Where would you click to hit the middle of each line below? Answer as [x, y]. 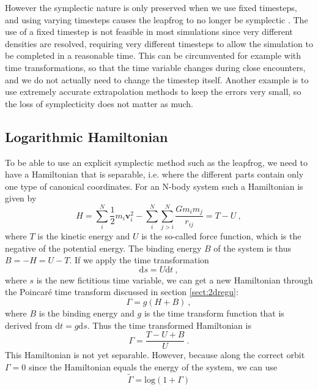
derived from [29, 325]
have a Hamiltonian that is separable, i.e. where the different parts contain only [154, 174]
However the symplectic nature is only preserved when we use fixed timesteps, [151, 7]
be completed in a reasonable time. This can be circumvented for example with [153, 55]
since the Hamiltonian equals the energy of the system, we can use [153, 366]
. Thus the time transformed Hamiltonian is [169, 325]
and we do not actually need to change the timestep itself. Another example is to [157, 79]
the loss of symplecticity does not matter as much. [99, 103]
